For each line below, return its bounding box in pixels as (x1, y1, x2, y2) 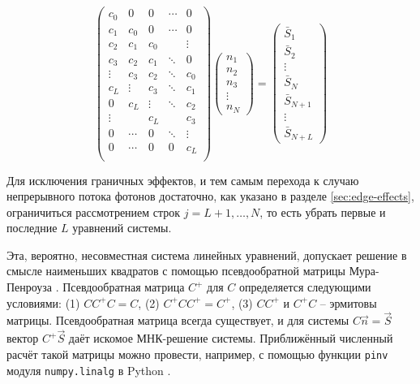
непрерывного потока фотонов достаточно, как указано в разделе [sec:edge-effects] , (6, 188, 414, 205)
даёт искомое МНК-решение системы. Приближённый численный (68, 330, 393, 347)
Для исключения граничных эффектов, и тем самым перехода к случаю (6, 171, 359, 188)
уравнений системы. (72, 219, 172, 236)
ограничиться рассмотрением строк (6, 203, 181, 220)
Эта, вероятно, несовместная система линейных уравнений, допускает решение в (6, 246, 407, 263)
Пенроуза (6, 278, 53, 296)
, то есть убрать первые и (259, 203, 386, 220)
